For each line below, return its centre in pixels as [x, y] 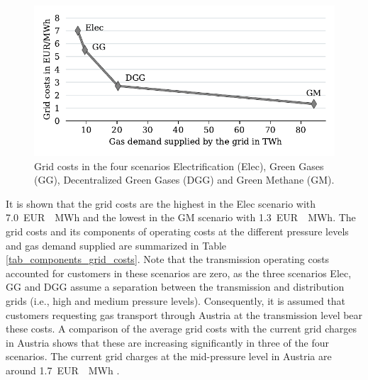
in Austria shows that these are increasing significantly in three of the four [168, 342]
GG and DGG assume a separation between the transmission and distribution [175, 287]
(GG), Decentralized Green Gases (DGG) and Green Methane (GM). [184, 180]
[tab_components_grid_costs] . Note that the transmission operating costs [168, 259]
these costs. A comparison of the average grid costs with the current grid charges [182, 329]
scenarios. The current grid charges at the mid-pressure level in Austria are [169, 356]
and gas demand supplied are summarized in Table [116, 245]
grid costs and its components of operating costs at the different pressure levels [177, 231]
